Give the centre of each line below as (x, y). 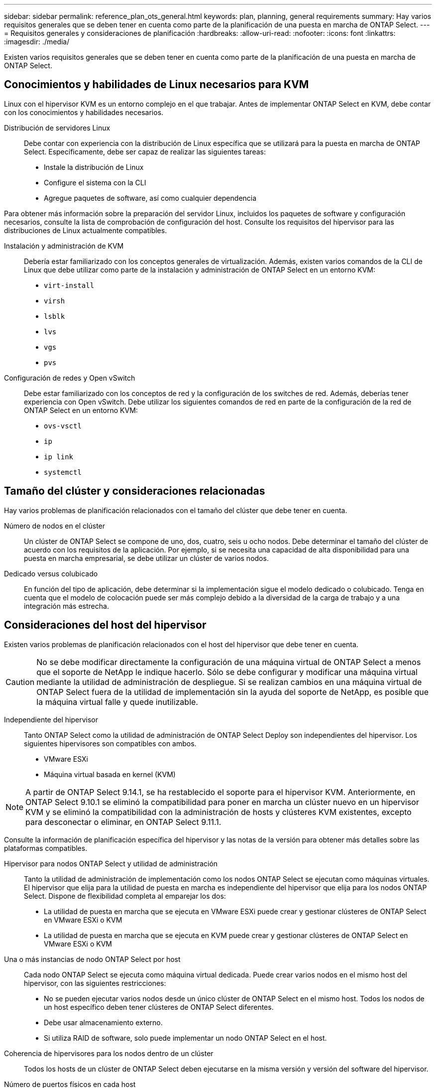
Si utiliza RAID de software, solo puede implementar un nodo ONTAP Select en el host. (185, 1038)
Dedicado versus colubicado (51, 573)
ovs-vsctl (63, 426)
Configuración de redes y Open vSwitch (70, 378)
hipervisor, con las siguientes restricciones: (95, 983)
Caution (20, 682)
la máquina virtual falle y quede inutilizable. (117, 702)
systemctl (63, 472)
